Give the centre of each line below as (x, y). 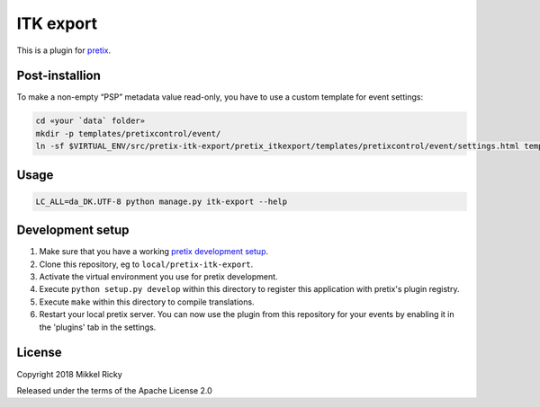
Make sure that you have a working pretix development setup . (154, 252)
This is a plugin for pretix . (64, 50)
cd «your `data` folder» (90, 121)
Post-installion (58, 76)
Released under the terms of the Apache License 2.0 (115, 390)
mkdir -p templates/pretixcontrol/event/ (128, 133)
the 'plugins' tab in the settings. (98, 327)
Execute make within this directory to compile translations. (147, 302)
